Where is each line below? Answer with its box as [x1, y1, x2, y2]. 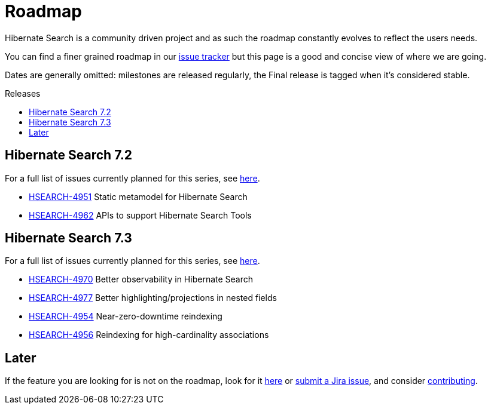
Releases [5, 88, 41, 99]
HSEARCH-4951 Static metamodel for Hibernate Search [29, 191, 248, 202]
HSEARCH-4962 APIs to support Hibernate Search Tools [29, 210, 252, 220]
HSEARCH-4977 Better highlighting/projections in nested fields [29, 293, 277, 303]
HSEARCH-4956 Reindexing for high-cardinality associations [29, 330, 269, 340]
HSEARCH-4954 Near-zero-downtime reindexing [29, 311, 222, 322]
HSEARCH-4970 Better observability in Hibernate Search [29, 274, 254, 285]
